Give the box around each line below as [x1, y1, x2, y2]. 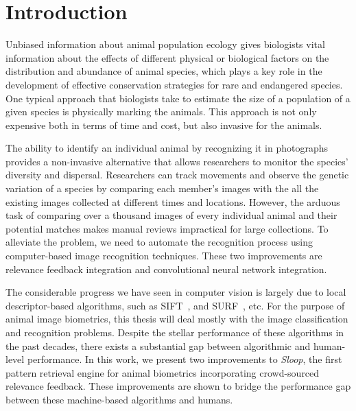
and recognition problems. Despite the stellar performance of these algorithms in [5, 325, 344, 339]
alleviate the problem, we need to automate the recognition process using [5, 235, 313, 249]
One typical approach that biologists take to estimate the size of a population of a [5, 91, 351, 105]
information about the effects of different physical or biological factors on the [5, 50, 329, 64]
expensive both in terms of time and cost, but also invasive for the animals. [5, 117, 322, 132]
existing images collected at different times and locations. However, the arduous [5, 194, 340, 209]
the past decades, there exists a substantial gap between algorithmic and [5, 338, 311, 353]
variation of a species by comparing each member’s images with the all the [5, 181, 319, 196]
